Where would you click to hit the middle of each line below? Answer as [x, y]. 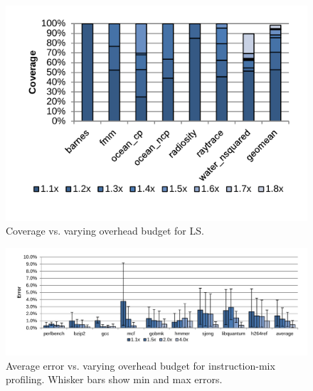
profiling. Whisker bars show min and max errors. [114, 379]
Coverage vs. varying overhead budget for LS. [105, 231]
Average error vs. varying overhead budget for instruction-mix [140, 365]
